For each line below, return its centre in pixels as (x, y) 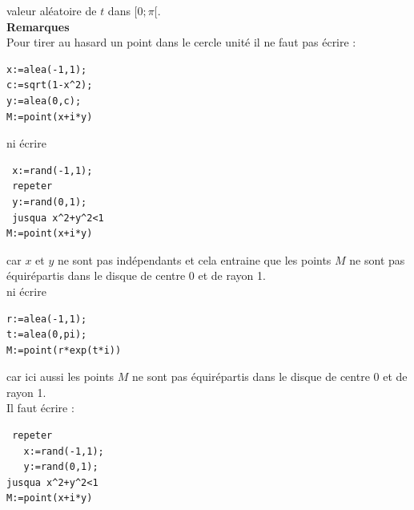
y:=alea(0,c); (44, 101)
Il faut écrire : (40, 408)
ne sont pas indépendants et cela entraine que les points (194, 259)
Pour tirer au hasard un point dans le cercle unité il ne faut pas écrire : (181, 42)
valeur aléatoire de (52, 10)
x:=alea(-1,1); (47, 69)
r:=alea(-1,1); (47, 319)
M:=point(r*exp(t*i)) (64, 350)
